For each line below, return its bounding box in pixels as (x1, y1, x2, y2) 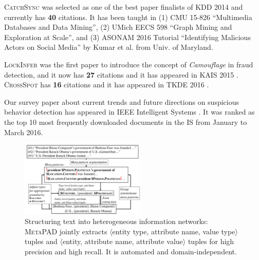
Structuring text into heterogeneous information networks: (25, 216, 208, 227)
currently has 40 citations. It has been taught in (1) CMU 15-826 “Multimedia (4, 11, 252, 22)
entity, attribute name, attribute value (62, 236, 183, 247)
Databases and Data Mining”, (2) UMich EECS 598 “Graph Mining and (4, 22, 232, 32)
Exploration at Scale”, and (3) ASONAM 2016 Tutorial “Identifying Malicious (4, 31, 251, 42)
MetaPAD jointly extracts (25, 226, 107, 236)
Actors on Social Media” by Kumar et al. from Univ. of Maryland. (4, 42, 213, 52)
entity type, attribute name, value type (112, 226, 235, 236)
